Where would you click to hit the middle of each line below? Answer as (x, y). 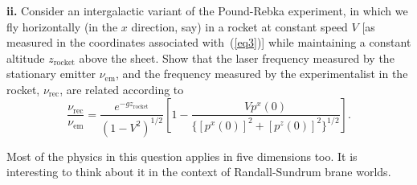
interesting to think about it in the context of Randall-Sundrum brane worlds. (199, 172)
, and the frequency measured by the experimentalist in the (262, 74)
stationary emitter (51, 74)
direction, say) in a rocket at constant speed (239, 26)
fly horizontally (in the (62, 26)
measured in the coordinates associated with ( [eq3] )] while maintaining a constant (209, 42)
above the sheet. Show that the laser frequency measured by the (237, 58)
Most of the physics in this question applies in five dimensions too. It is (182, 156)
